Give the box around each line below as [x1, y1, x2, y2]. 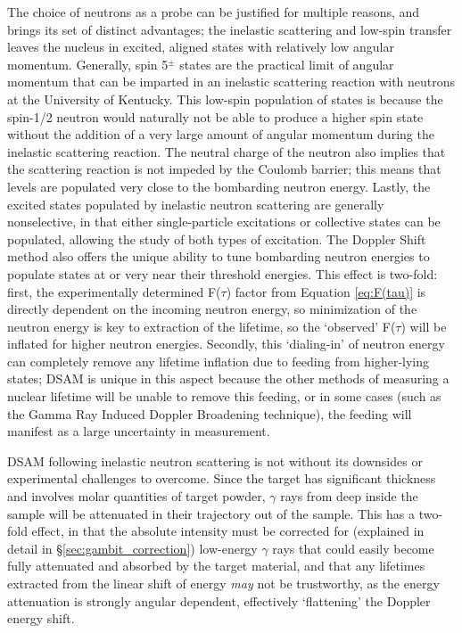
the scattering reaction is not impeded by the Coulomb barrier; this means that [7, 160, 441, 178]
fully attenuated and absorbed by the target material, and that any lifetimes [7, 556, 425, 575]
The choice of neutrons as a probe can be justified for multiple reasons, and [7, 3, 420, 21]
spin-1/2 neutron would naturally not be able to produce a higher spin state [7, 107, 424, 126]
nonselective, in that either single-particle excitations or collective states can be [7, 212, 441, 231]
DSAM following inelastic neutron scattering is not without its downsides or [7, 451, 423, 470]
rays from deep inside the [280, 487, 418, 506]
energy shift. [7, 609, 75, 628]
